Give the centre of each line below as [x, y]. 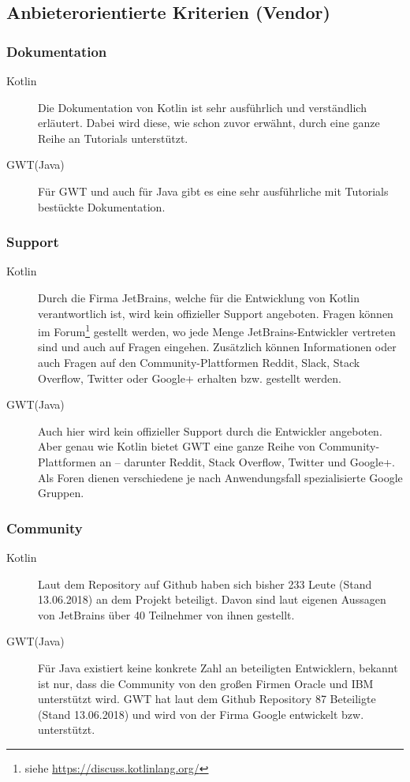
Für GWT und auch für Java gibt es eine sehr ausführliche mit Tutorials [213, 191]
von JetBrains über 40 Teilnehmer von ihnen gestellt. [166, 614]
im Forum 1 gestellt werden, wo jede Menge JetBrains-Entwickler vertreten [217, 330]
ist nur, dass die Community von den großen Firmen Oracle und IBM [206, 683]
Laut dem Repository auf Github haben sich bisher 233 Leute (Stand [205, 584]
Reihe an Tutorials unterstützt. [113, 138]
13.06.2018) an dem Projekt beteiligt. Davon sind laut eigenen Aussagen [212, 599]
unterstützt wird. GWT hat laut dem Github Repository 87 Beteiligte [207, 699]
